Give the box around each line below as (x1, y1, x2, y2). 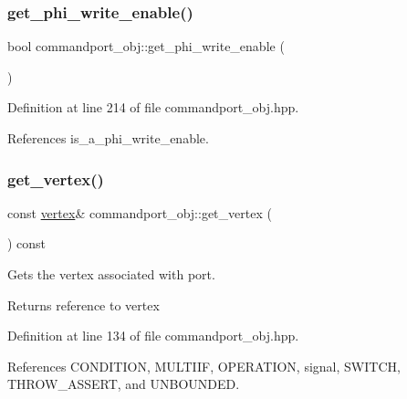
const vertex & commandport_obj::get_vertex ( (7, 203, 272, 222)
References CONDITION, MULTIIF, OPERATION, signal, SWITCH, (7, 356, 401, 375)
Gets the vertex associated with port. (7, 265, 215, 283)
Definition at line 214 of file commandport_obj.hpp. (7, 98, 299, 117)
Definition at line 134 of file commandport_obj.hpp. (7, 326, 299, 345)
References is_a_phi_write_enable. (7, 129, 209, 147)
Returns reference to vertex (7, 295, 160, 314)
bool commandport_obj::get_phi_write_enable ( (7, 37, 285, 56)
